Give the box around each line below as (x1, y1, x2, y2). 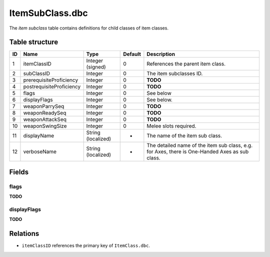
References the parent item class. (146, 60, 226, 67)
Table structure (9, 38, 58, 46)
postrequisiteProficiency (23, 83, 81, 90)
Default (123, 50, 141, 57)
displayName (23, 132, 54, 139)
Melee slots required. (146, 122, 196, 129)
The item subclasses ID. (146, 70, 203, 77)
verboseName (23, 148, 57, 155)
